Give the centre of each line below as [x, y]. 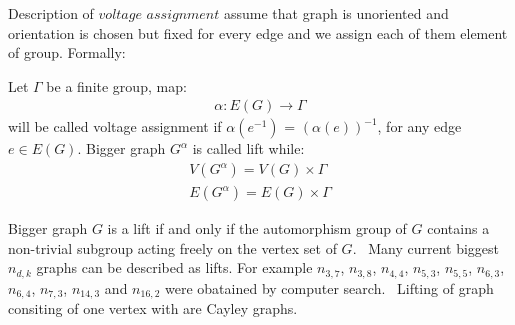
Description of [51, 13]
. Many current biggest [426, 247]
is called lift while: [248, 148]
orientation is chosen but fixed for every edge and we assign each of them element [258, 32]
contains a [458, 228]
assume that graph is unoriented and [336, 13]
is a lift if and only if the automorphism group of [257, 228]
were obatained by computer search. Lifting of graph [329, 287]
